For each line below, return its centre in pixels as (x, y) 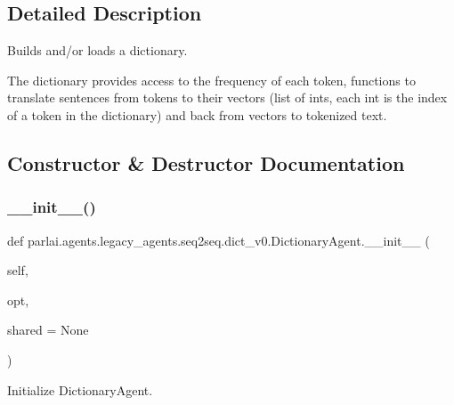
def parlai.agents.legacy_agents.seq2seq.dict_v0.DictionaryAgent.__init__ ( (219, 240)
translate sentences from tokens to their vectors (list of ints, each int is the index (227, 97)
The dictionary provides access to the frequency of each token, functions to (211, 80)
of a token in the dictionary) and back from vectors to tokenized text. (197, 114)
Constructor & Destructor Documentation (206, 162)
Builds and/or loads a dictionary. (97, 50)
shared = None (48, 330)
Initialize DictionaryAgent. (80, 389)
